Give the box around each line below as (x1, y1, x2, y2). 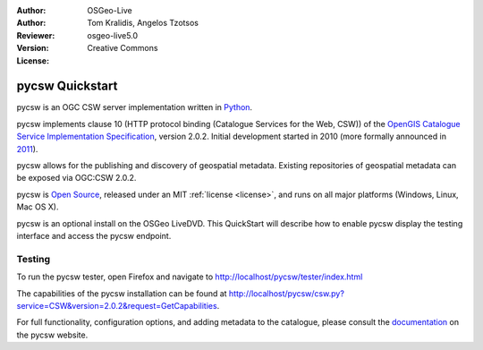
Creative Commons (87, 43, 158, 54)
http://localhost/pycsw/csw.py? (228, 287, 344, 299)
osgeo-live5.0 (87, 30, 139, 40)
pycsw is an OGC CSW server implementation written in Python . (16, 102, 253, 113)
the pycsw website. (16, 329, 89, 340)
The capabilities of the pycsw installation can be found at (16, 287, 227, 299)
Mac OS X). (16, 201, 59, 212)
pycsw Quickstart (16, 79, 118, 94)
